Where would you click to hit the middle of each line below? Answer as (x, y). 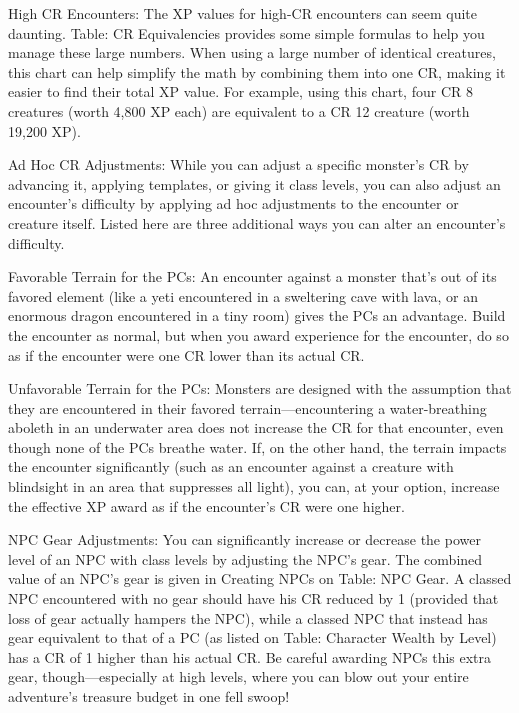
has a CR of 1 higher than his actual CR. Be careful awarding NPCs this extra (250, 656)
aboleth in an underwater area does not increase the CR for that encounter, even (256, 427)
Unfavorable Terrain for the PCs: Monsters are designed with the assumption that (260, 388)
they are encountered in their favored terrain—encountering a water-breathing (247, 407)
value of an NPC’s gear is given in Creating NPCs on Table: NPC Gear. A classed (260, 578)
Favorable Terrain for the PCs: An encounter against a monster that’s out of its (252, 276)
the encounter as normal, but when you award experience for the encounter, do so (258, 334)
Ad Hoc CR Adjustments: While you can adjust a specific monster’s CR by (238, 164)
